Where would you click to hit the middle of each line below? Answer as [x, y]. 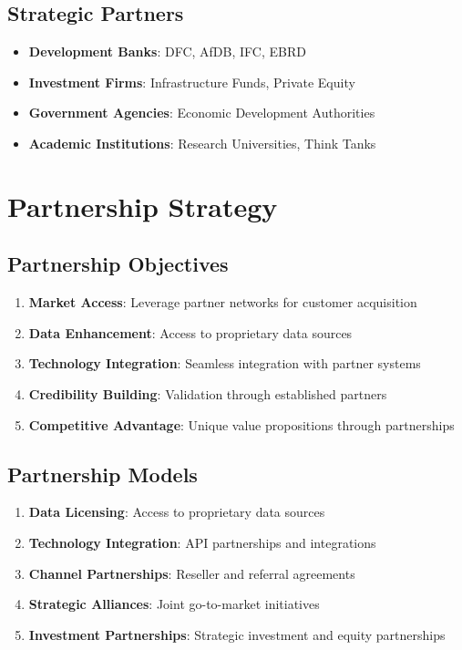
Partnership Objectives [118, 264]
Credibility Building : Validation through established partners [208, 393]
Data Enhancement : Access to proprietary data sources [190, 332]
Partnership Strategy [143, 206]
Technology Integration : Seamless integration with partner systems [225, 363]
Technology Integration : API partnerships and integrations [202, 542]
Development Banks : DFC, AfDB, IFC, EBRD [167, 52]
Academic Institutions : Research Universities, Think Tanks [202, 143]
